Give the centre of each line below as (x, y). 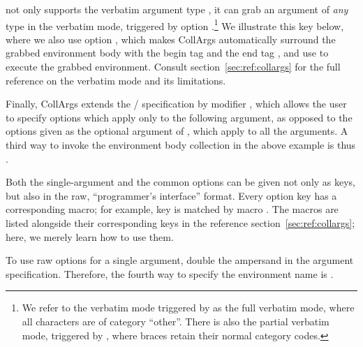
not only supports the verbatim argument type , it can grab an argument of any (177, 9)
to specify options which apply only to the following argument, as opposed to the (179, 117)
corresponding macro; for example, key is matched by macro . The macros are (172, 209)
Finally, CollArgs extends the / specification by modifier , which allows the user (176, 104)
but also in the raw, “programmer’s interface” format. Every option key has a (171, 195)
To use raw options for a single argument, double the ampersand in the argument (180, 260)
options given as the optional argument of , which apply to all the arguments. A (177, 131)
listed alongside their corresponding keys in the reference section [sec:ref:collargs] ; (180, 222)
